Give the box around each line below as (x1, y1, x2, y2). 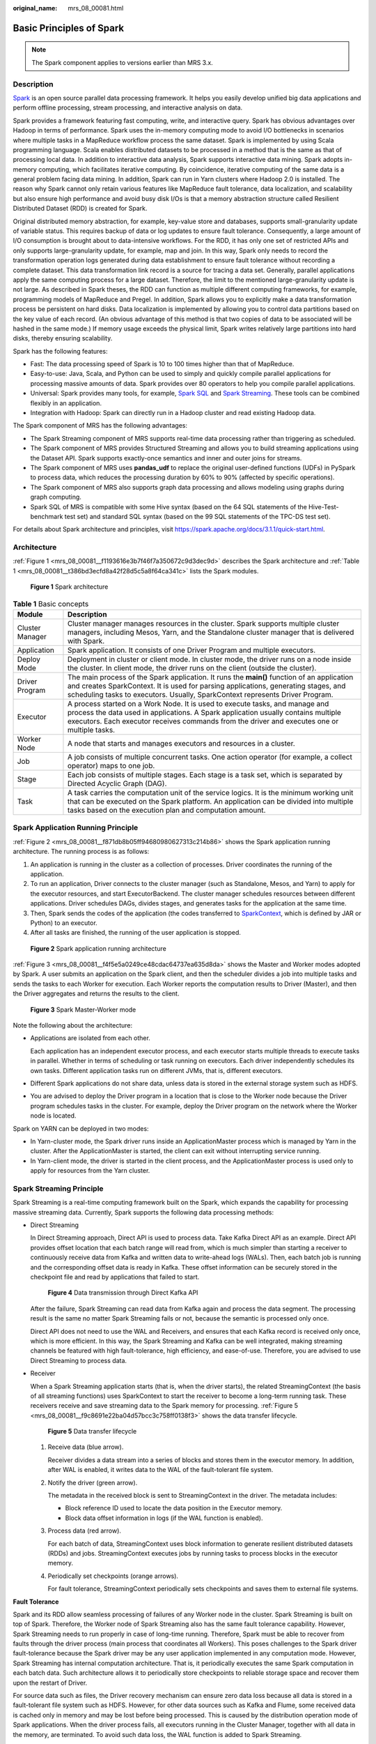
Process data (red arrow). (47, 1526, 122, 1535)
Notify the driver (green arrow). (47, 1478, 138, 1487)
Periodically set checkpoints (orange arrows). (47, 1572, 179, 1580)
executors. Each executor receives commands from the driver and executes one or (67, 716, 339, 726)
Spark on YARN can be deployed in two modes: (13, 1124, 149, 1133)
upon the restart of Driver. (13, 1678, 88, 1687)
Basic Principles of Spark (13, 22, 125, 34)
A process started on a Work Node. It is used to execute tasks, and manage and (67, 699, 329, 709)
